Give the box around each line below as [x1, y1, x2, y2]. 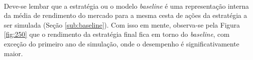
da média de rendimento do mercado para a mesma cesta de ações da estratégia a [4, 10, 247, 20]
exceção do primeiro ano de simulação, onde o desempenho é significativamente [4, 38, 239, 48]
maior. [4, 48, 23, 58]
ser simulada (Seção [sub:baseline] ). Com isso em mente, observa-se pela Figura [4, 19, 240, 30]
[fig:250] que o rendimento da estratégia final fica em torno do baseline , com [4, 29, 230, 39]
